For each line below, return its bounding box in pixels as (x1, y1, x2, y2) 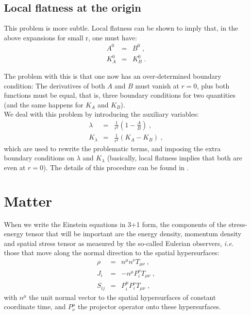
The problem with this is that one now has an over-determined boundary (4, 70, 221, 81)
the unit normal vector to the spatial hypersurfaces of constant (29, 292, 216, 302)
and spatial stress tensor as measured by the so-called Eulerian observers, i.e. (4, 238, 234, 248)
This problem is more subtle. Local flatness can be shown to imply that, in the (4, 23, 238, 33)
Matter (4, 191, 52, 210)
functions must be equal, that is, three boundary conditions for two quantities (4, 90, 235, 100)
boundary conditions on (4, 153, 74, 163)
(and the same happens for (4, 99, 84, 109)
